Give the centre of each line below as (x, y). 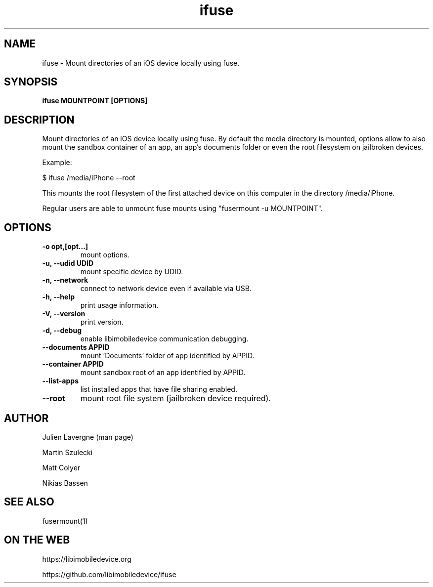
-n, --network (65, 280)
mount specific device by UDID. (132, 272)
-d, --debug (62, 331)
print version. (102, 322)
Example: (57, 163)
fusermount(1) (65, 521)
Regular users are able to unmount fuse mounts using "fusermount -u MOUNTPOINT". (183, 209)
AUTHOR (26, 418)
